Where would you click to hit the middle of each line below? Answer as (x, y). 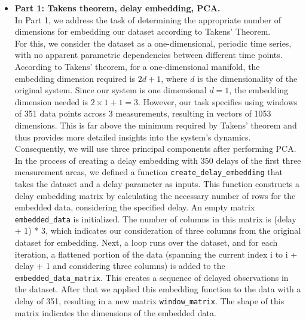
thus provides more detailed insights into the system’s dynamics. (133, 137)
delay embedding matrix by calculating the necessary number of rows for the (155, 195)
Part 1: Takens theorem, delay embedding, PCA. (117, 8)
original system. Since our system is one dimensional (111, 90)
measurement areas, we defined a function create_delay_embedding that (149, 172)
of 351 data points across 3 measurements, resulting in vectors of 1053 (143, 113)
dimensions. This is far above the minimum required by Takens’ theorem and (156, 125)
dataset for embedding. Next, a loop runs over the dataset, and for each (146, 242)
